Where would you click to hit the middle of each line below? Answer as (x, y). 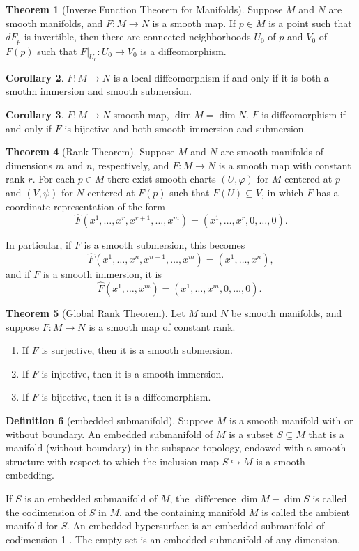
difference (216, 499)
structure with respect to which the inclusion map (113, 461)
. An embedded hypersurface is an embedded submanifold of (196, 526)
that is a (326, 434)
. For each (54, 179)
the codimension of (46, 512)
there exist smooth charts (162, 179)
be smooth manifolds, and (287, 313)
